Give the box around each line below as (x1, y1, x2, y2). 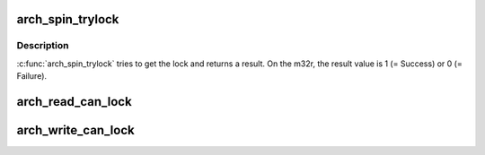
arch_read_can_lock (16, 94, 132, 109)
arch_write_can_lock (16, 122, 135, 138)
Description (16, 39, 69, 52)
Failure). (16, 71, 48, 82)
